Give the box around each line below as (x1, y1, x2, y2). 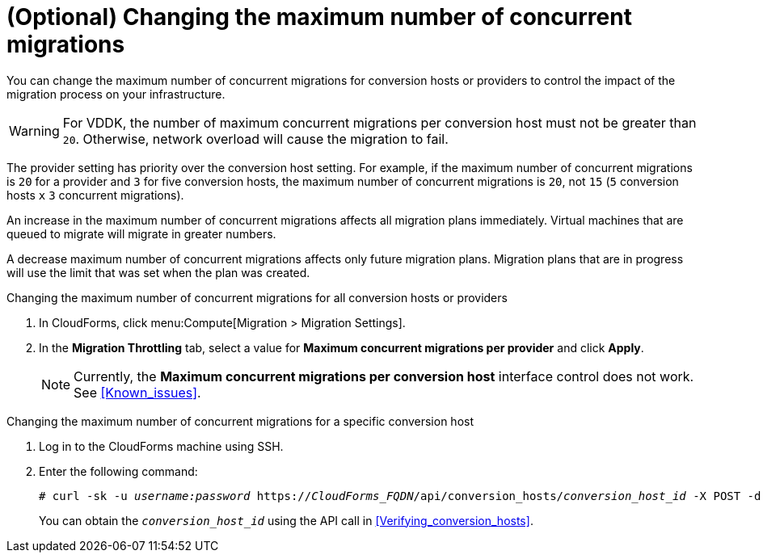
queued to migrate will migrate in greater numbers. (6, 226, 276, 241)
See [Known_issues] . (74, 384, 201, 401)
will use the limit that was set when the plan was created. (6, 265, 310, 279)
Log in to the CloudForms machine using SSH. (39, 439, 284, 453)
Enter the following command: (39, 464, 198, 478)
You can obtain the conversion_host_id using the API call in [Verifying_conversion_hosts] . (39, 513, 533, 527)
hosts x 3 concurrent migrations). (6, 187, 184, 202)
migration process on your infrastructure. (6, 86, 226, 101)
